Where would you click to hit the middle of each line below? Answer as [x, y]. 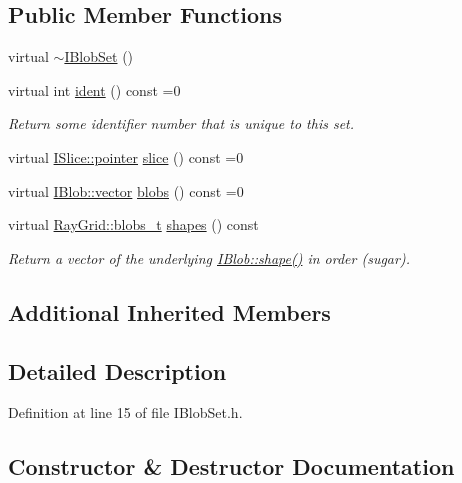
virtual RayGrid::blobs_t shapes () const [133, 224]
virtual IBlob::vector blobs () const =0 [126, 190]
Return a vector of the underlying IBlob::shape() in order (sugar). [209, 257]
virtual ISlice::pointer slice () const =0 [126, 156]
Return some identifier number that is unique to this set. [181, 123]
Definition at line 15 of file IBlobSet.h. [125, 412]
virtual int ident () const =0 [94, 89]
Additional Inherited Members [169, 311]
